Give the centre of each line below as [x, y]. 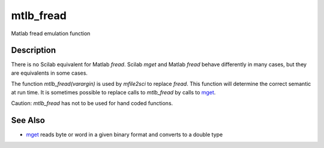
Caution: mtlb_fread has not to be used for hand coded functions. [92, 103]
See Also [28, 120]
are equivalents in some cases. [49, 73]
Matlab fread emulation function [51, 33]
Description [34, 50]
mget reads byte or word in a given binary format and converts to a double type [124, 134]
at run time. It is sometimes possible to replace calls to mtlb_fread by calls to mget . [113, 92]
